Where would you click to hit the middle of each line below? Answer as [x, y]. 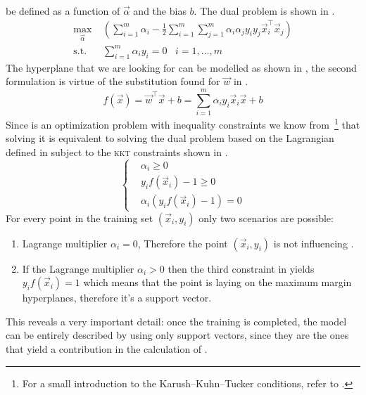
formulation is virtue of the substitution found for [113, 81]
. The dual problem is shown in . [264, 11]
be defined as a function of [63, 11]
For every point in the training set [80, 218]
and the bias [160, 11]
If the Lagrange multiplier [78, 268]
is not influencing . [314, 243]
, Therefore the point [183, 243]
